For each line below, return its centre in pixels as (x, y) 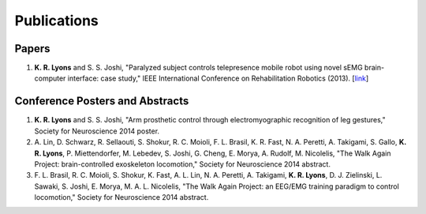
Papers (32, 49)
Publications (56, 21)
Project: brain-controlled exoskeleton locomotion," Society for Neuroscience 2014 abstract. (183, 164)
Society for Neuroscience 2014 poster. (97, 131)
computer (50, 78)
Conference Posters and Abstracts (102, 101)
